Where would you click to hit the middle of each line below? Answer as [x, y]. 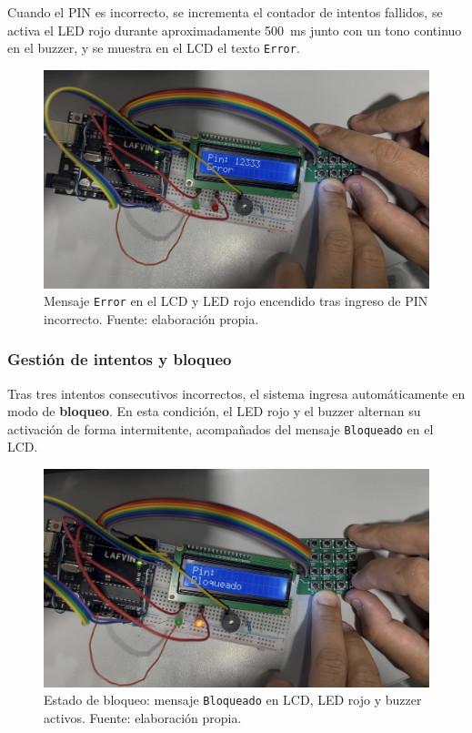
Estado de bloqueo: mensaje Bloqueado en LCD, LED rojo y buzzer [233, 700]
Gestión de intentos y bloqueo [120, 359]
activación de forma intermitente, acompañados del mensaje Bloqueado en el [221, 428]
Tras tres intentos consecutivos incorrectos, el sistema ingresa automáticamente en [236, 393]
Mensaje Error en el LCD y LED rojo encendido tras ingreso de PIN [236, 301]
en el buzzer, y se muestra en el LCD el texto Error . [154, 48]
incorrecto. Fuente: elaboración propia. [151, 318]
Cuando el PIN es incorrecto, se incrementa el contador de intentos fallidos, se [225, 12]
